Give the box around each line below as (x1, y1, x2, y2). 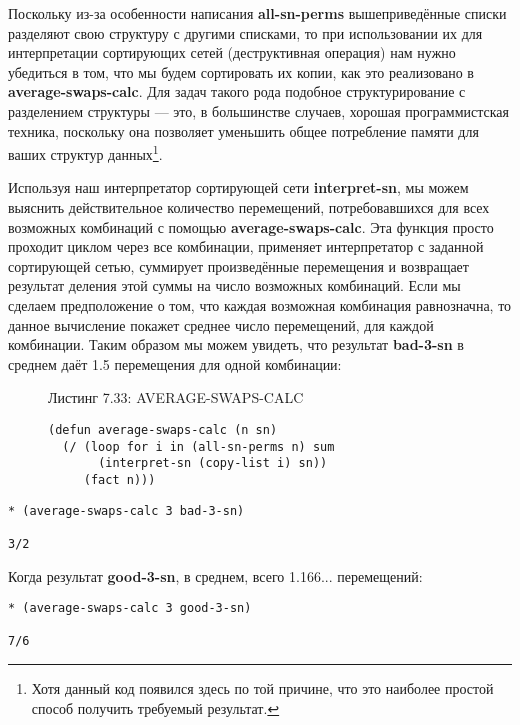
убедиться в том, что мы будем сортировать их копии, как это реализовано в (8, 61, 474, 82)
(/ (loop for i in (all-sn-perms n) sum (62, 439, 335, 454)
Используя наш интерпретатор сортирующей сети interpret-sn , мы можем (8, 177, 469, 198)
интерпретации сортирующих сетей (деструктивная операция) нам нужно (8, 42, 456, 63)
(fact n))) (83, 472, 156, 487)
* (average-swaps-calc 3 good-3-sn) (8, 601, 252, 616)
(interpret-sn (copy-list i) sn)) (98, 456, 328, 471)
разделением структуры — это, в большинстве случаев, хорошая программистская (8, 100, 509, 121)
